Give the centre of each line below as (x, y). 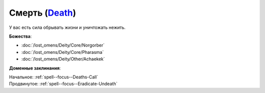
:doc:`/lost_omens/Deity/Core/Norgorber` (63, 45)
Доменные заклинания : (35, 68)
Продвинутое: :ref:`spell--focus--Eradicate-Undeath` (63, 84)
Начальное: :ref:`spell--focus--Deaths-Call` (53, 77)
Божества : (20, 36)
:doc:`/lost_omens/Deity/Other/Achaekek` (63, 59)
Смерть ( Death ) (42, 13)
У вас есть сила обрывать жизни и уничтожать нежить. (67, 27)
